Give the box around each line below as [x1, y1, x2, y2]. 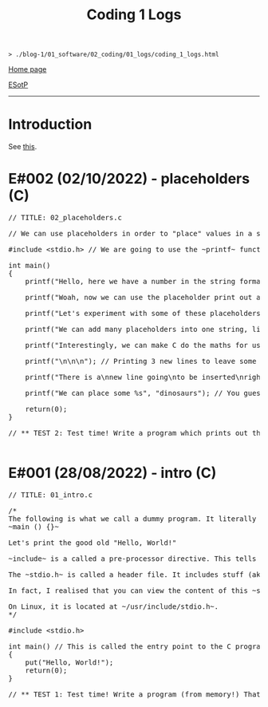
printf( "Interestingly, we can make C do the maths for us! [25, 341, 266, 350]
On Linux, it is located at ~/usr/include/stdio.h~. [8, 602, 219, 611]
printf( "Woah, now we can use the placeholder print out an [25, 293, 266, 302]
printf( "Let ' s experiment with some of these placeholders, [25, 309, 266, 318]
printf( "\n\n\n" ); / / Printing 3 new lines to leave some [25, 357, 257, 366]
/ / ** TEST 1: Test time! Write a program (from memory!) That [8, 690, 261, 699]
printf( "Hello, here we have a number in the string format [25, 277, 266, 286]
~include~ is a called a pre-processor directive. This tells [8, 555, 257, 563]
